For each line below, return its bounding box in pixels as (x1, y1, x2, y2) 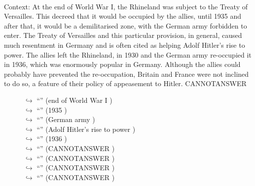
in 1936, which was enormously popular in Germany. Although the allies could (4, 59, 241, 69)
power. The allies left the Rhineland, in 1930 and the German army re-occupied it (4, 49, 252, 60)
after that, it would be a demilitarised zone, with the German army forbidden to (4, 20, 247, 31)
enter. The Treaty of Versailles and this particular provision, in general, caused (4, 30, 242, 40)
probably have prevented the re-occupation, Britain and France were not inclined (4, 68, 249, 79)
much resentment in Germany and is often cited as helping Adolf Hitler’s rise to (4, 39, 245, 50)
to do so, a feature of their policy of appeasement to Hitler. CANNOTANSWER (4, 78, 247, 89)
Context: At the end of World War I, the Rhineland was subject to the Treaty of (4, 1, 248, 11)
